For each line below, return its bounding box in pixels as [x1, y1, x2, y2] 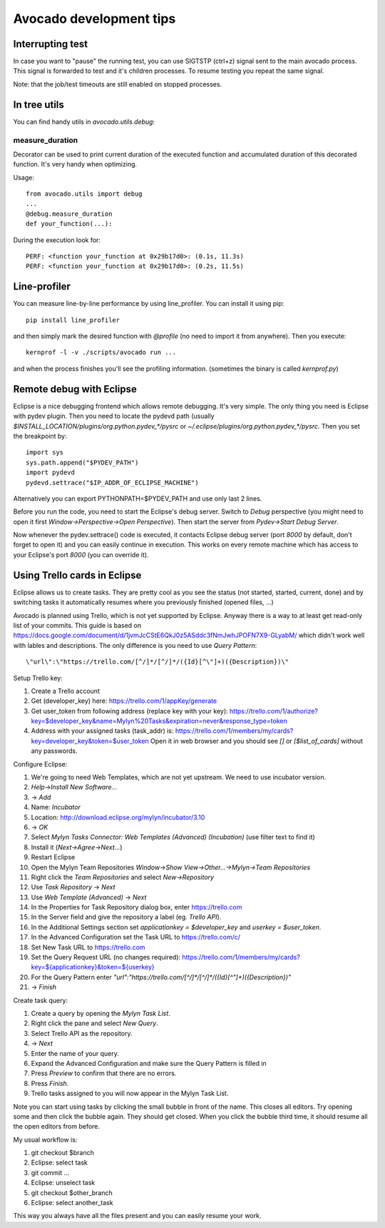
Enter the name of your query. [31, 1049, 119, 1057]
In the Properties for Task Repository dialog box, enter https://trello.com [31, 903, 242, 912]
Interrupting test [13, 38, 88, 50]
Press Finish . [31, 1079, 69, 1087]
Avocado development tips [13, 11, 176, 26]
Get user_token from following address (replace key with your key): [31, 707, 228, 715]
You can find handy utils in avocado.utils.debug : [13, 117, 155, 126]
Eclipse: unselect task [31, 1179, 96, 1187]
